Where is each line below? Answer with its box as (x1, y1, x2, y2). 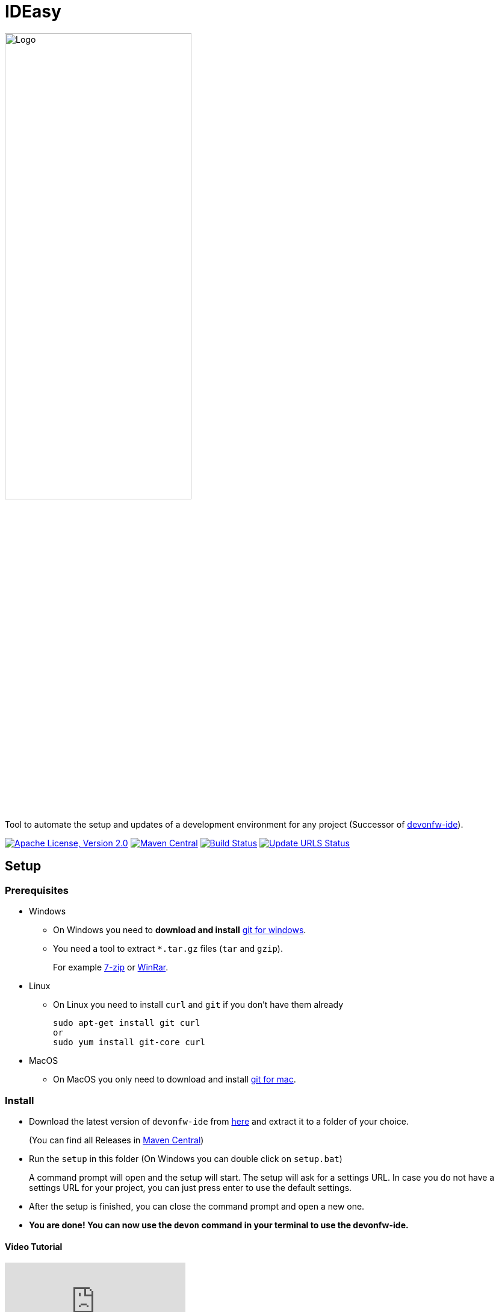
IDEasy (5, 1, 61, 22)
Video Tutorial (5, 1241, 63, 1252)
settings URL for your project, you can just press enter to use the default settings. (29, 1182, 352, 1193)
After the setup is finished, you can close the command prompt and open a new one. (29, 1201, 365, 1211)
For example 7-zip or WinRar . (53, 962, 169, 973)
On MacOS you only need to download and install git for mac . (53, 1074, 296, 1085)
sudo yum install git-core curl (53, 1037, 205, 1048)
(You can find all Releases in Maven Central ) (29, 1134, 204, 1145)
